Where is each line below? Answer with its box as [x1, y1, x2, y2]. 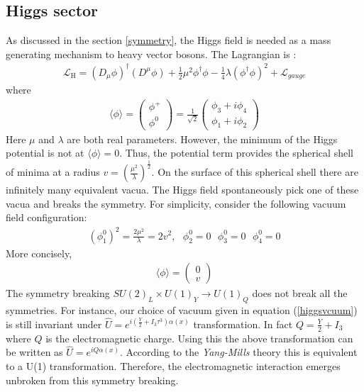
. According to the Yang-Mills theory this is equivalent [119, 345, 358, 359]
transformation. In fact [193, 316, 293, 331]
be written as [6, 345, 63, 359]
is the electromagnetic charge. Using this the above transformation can [45, 330, 353, 345]
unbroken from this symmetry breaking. [6, 372, 179, 387]
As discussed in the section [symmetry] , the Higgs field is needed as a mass [6, 33, 331, 47]
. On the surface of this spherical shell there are [151, 164, 358, 179]
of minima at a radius [6, 164, 100, 179]
